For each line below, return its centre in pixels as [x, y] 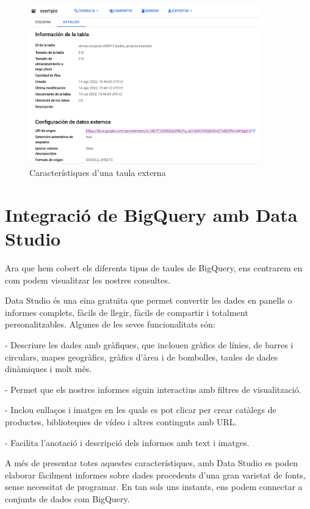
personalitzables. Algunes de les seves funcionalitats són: [110, 324]
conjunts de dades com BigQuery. [67, 498]
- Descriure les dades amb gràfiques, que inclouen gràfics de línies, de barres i [149, 345]
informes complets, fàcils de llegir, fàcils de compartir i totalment [127, 312]
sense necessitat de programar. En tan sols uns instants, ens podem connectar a [154, 487]
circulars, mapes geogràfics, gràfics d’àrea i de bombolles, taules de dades [142, 357]
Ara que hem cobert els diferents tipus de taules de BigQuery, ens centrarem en [154, 268]
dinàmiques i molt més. [49, 369]
